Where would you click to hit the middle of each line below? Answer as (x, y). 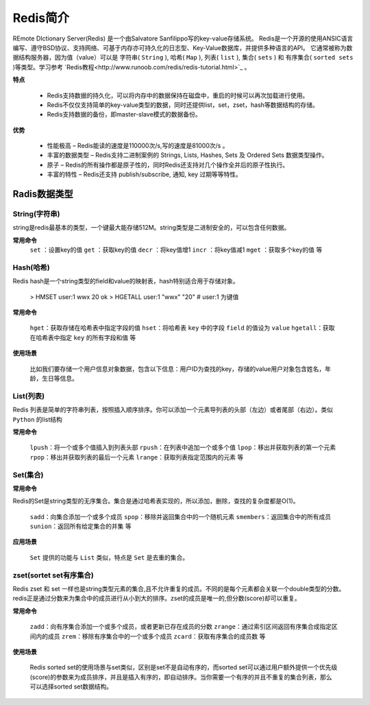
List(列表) (28, 396)
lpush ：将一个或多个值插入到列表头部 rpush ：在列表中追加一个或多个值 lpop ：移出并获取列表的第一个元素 (183, 447)
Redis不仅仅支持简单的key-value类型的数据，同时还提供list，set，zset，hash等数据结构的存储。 (183, 105)
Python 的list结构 (38, 419)
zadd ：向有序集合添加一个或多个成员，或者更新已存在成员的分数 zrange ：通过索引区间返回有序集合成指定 (181, 627)
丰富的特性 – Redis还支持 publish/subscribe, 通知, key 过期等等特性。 (145, 174)
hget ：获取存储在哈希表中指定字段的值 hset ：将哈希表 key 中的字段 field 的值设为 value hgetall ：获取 (182, 328)
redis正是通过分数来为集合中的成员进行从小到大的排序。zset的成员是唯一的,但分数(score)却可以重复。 (157, 598)
